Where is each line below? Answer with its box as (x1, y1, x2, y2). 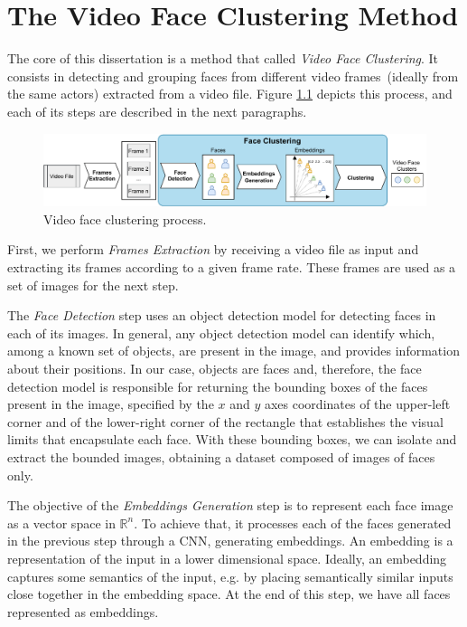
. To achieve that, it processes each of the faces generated (134, 513, 452, 532)
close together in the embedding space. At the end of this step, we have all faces (7, 584, 451, 603)
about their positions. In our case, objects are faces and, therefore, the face (7, 358, 422, 377)
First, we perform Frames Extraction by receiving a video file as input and (7, 240, 419, 259)
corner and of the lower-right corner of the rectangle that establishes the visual (7, 412, 444, 431)
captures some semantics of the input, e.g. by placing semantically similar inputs (7, 566, 453, 585)
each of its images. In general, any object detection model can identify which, (7, 323, 435, 342)
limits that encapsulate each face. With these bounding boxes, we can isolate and (7, 430, 457, 449)
